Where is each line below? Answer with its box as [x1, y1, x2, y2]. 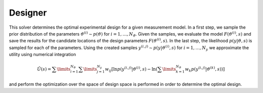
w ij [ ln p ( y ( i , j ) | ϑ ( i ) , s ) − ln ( [105, 66, 158, 73]
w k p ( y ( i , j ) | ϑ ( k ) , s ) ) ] [185, 66, 225, 73]
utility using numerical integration [9, 52, 76, 57]
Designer [9, 7, 47, 18]
